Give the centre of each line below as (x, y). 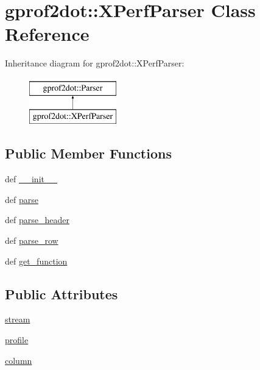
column (19, 360)
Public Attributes (61, 294)
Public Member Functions (88, 153)
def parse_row (32, 240)
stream (18, 319)
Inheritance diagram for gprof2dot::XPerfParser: (95, 63)
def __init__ (31, 179)
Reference (47, 34)
